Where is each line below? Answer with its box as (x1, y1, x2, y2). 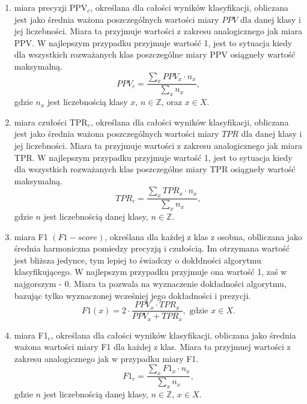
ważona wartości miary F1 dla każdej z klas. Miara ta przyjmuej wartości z (14, 340, 291, 353)
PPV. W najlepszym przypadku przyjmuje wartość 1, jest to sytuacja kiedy (14, 36, 293, 49)
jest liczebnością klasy (47, 95, 128, 108)
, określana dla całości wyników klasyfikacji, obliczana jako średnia (50, 328, 296, 341)
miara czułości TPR (14, 115, 88, 128)
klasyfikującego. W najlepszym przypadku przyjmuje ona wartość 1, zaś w (14, 265, 287, 278)
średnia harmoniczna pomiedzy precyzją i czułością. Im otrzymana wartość (14, 242, 290, 255)
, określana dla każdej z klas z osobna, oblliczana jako (105, 230, 303, 243)
